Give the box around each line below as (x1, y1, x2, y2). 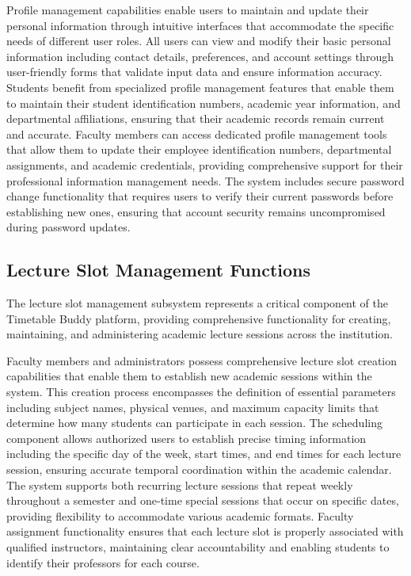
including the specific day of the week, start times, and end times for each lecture (6, 445, 401, 462)
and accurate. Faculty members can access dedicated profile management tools (6, 125, 387, 142)
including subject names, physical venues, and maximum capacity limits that (6, 399, 379, 415)
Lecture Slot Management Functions (6, 257, 311, 282)
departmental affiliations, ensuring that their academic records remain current (6, 110, 385, 127)
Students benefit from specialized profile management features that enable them (6, 78, 394, 95)
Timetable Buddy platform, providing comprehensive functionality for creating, (6, 310, 391, 326)
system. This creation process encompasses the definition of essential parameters (6, 383, 396, 400)
